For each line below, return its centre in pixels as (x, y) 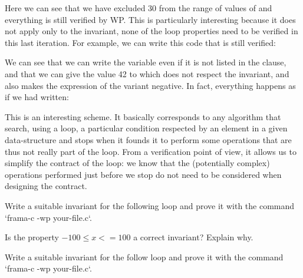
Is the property (32, 237)
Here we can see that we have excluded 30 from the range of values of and (139, 8)
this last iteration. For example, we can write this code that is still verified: (140, 42)
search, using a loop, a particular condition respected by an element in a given (146, 128)
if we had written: (37, 97)
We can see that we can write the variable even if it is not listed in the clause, (146, 62)
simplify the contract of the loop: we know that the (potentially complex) (137, 163)
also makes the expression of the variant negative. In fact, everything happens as (150, 85)
